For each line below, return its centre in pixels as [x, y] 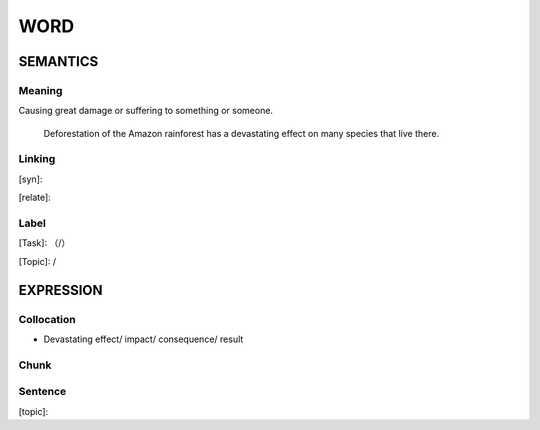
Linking [37, 159]
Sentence [42, 392]
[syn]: [30, 179]
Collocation [47, 319]
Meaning [40, 90]
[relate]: [35, 197]
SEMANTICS [58, 61]
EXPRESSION [60, 290]
